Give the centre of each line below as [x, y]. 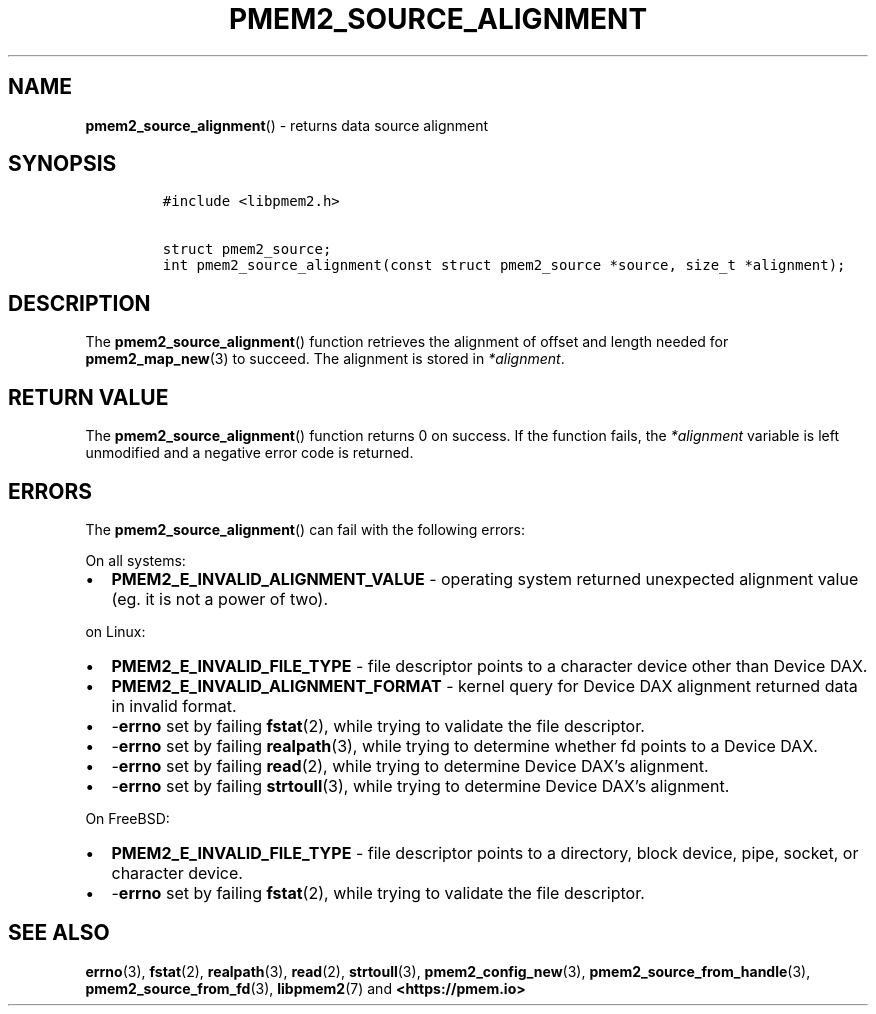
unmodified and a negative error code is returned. [249, 453]
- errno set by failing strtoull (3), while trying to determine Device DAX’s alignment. [420, 785]
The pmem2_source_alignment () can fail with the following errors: [305, 529]
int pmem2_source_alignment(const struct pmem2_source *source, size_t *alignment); [504, 265]
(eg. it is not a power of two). [220, 598]
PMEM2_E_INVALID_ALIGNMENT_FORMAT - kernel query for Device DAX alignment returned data [484, 685]
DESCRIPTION [79, 303]
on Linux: [115, 631]
